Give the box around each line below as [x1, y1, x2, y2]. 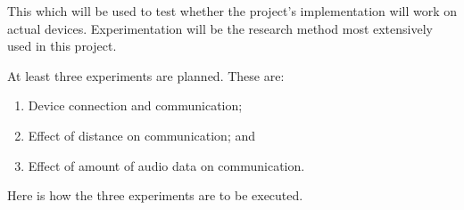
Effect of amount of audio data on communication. [28, 156, 305, 174]
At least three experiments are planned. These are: [7, 66, 285, 85]
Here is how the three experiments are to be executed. [7, 186, 303, 205]
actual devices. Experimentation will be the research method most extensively [7, 19, 433, 37]
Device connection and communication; [28, 96, 243, 115]
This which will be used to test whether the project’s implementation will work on [7, 2, 458, 20]
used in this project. [7, 36, 117, 55]
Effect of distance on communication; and [28, 125, 256, 144]
